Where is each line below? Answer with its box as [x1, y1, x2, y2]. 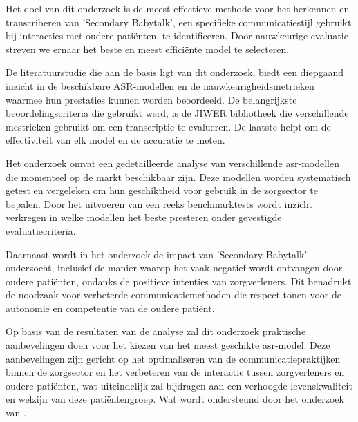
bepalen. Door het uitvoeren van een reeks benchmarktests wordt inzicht [6, 196, 312, 211]
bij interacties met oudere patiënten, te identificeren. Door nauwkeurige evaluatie [6, 28, 348, 43]
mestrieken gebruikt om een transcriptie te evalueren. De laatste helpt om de [6, 119, 331, 133]
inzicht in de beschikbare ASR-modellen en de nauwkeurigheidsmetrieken [6, 78, 314, 93]
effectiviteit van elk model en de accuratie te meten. [6, 133, 225, 147]
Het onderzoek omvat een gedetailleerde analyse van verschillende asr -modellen [6, 155, 339, 170]
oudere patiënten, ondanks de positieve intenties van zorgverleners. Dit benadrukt [6, 274, 352, 288]
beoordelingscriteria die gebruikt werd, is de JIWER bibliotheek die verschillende [6, 106, 349, 120]
